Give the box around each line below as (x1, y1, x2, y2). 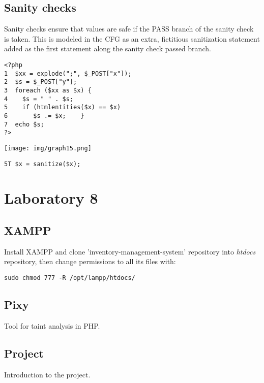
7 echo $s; (4, 120, 44, 128)
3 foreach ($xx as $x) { (4, 86, 92, 94)
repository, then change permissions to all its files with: (4, 256, 176, 267)
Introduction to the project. (4, 369, 91, 379)
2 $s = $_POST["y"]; (4, 78, 77, 86)
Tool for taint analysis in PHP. (4, 320, 100, 331)
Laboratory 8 (4, 187, 98, 208)
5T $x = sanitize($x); (4, 160, 81, 168)
